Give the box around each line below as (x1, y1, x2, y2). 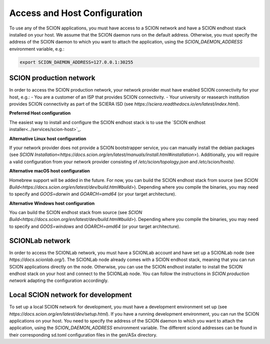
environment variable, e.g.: (9, 45, 64, 52)
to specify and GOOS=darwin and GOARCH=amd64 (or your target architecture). (9, 191, 176, 197)
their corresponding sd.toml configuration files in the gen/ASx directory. (9, 331, 157, 337)
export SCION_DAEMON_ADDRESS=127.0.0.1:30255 (19, 59, 133, 65)
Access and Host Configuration (9, 7, 142, 18)
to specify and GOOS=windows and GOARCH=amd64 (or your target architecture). (9, 223, 180, 229)
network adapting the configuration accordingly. (9, 277, 109, 283)
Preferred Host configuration (9, 110, 71, 116)
